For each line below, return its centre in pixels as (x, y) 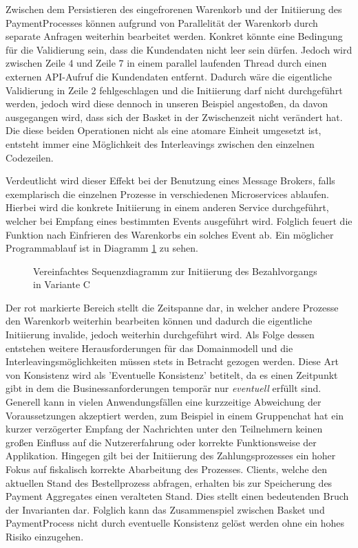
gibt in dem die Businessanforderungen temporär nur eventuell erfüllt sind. (164, 388)
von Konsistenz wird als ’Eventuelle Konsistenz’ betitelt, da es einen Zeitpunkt (172, 374)
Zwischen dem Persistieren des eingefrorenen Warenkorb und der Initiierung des (174, 9)
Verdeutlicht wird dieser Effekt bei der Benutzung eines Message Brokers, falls (170, 180)
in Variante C (62, 284)
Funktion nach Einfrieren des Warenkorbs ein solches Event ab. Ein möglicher (170, 234)
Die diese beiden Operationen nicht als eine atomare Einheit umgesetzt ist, (164, 130)
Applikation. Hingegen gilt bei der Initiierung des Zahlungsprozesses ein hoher (171, 456)
